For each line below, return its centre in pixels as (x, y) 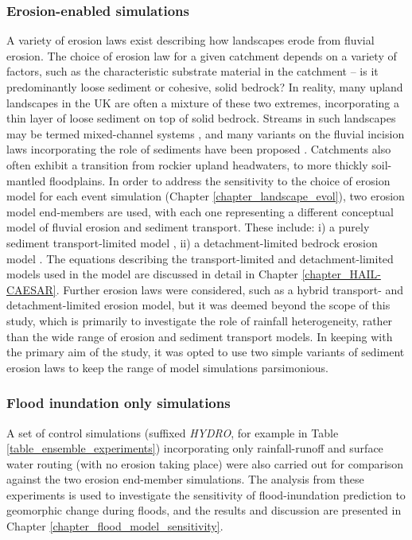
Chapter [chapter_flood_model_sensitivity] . (115, 526)
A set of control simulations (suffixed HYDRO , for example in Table (173, 432)
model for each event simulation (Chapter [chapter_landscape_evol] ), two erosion (206, 196)
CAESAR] (31, 289)
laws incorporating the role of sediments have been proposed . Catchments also (199, 149)
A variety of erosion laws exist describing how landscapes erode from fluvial (190, 40)
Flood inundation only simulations (119, 403)
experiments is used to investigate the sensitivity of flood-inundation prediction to (206, 494)
